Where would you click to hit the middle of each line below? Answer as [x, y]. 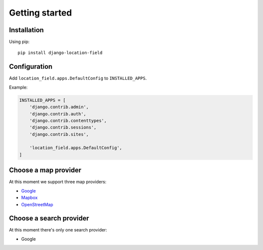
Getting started [40, 13]
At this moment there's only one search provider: [58, 230]
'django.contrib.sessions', [63, 127]
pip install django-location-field [60, 53]
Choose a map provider [45, 170]
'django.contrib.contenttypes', [68, 120]
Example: [18, 87]
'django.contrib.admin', [59, 107]
